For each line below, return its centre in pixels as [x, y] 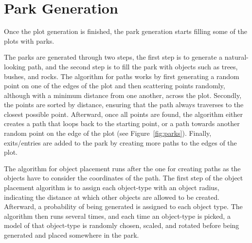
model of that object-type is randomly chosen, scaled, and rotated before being [122, 225]
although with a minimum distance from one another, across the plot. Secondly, [123, 95]
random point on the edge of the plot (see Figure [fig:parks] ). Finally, [108, 133]
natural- [236, 57]
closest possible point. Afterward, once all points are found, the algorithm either [123, 114]
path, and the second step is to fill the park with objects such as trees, [133, 66]
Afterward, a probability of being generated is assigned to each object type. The [123, 206]
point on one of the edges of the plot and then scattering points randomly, [115, 86]
